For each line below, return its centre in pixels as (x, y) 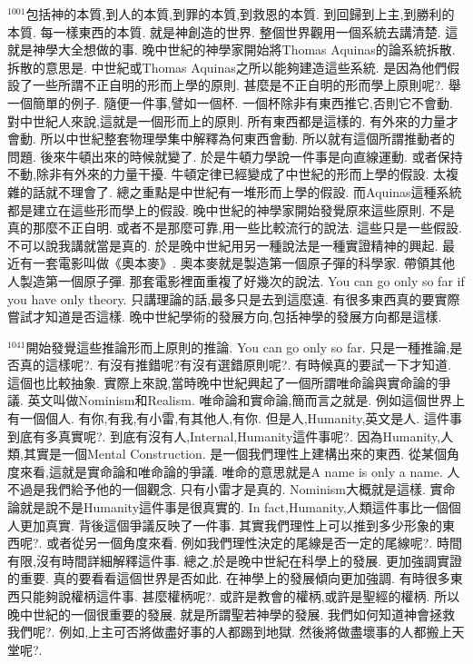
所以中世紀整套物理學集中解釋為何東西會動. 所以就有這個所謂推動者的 (248, 139)
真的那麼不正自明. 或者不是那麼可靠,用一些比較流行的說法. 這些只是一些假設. (235, 228)
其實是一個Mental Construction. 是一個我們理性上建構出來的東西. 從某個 (235, 454)
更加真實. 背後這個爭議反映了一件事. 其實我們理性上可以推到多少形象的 (231, 525)
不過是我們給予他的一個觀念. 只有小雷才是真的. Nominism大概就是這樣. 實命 (232, 489)
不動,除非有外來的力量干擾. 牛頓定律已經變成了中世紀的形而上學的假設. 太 (227, 174)
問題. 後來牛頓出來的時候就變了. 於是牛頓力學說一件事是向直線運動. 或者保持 (235, 156)
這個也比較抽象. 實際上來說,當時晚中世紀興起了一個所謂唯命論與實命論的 (223, 382)
